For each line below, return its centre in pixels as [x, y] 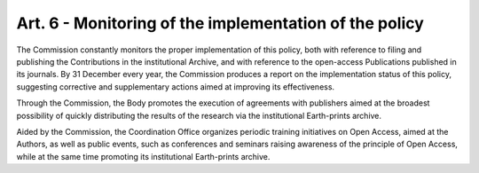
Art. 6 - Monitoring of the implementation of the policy [220, 23]
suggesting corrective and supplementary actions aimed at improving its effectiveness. [176, 86]
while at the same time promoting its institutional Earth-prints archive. [143, 156]
